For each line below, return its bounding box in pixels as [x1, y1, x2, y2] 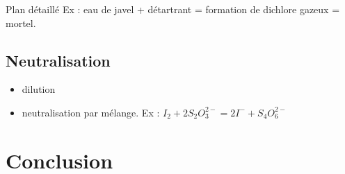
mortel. [6, 15, 36, 30]
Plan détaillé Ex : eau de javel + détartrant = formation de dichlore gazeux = [6, 2, 340, 16]
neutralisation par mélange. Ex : [22, 105, 160, 119]
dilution [22, 82, 56, 96]
